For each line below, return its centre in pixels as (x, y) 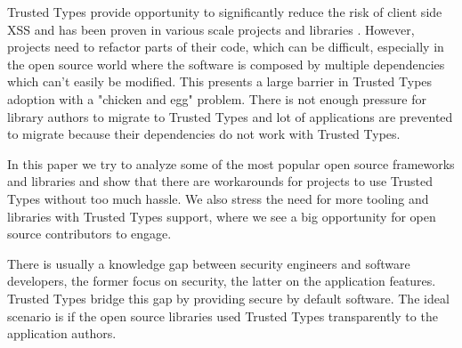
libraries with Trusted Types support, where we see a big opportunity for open (222, 216)
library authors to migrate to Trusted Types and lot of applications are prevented (230, 116)
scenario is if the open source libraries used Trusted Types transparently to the (223, 316)
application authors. (62, 333)
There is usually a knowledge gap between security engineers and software (209, 263)
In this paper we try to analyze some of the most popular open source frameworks (231, 163)
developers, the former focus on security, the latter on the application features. (222, 281)
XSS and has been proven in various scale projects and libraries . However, (211, 29)
